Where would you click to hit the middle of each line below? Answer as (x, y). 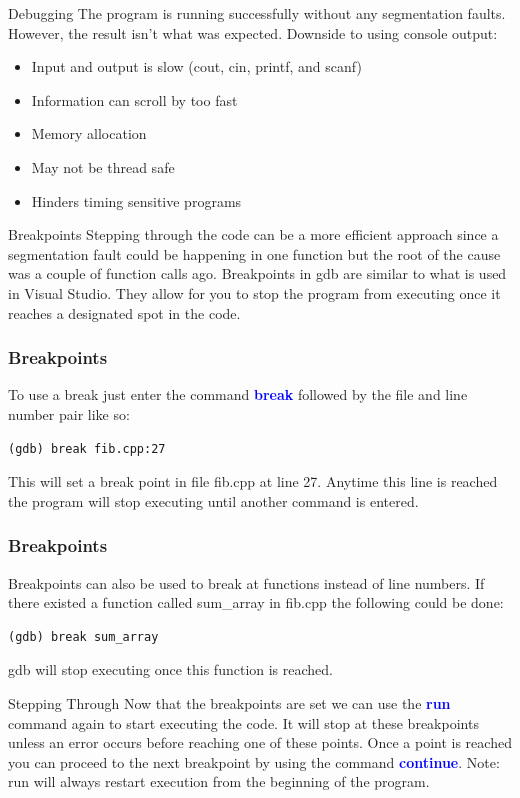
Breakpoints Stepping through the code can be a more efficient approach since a (253, 234)
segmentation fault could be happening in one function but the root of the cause (254, 253)
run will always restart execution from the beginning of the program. (219, 781)
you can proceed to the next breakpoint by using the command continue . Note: (254, 761)
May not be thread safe (103, 166)
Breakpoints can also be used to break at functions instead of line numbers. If (246, 582)
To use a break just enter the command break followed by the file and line (238, 394)
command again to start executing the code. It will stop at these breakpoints (243, 722)
